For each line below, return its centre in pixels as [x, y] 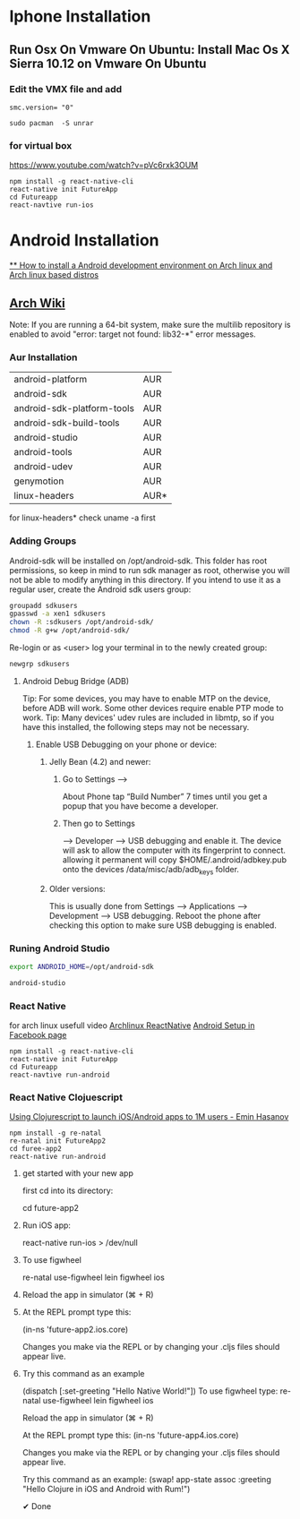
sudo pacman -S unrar [51, 123]
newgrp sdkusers [39, 665]
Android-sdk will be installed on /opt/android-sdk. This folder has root [138, 561]
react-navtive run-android [60, 1075]
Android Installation [84, 240]
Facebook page [38, 1035]
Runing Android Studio [60, 948]
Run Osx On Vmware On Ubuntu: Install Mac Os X [150, 50]
